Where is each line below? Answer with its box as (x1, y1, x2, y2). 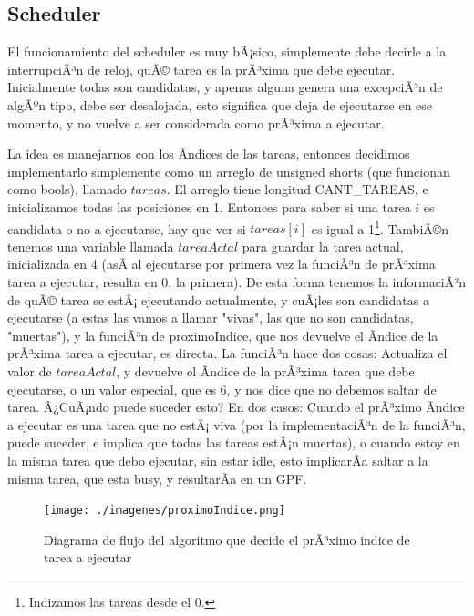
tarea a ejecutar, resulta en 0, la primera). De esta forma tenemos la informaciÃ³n (7, 272, 467, 291)
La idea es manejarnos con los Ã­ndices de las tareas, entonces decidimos (7, 144, 410, 163)
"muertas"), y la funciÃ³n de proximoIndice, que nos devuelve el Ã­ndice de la (7, 325, 438, 344)
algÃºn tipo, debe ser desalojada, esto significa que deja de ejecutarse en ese (7, 95, 433, 114)
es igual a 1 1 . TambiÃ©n (311, 216, 449, 238)
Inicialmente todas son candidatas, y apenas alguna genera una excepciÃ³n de (7, 77, 443, 97)
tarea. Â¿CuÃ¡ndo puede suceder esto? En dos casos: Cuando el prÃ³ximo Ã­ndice (7, 397, 465, 416)
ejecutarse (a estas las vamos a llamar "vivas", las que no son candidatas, (7, 308, 414, 327)
